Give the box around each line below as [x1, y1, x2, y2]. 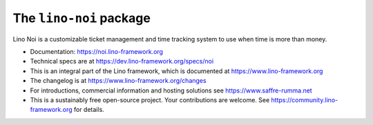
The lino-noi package [12, 10, 151, 26]
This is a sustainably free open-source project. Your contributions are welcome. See [30, 95, 270, 104]
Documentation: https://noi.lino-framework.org [30, 47, 164, 55]
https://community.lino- [271, 95, 338, 104]
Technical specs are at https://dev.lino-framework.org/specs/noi [30, 57, 214, 66]
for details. [73, 106, 105, 114]
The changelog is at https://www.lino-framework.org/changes [30, 77, 207, 85]
